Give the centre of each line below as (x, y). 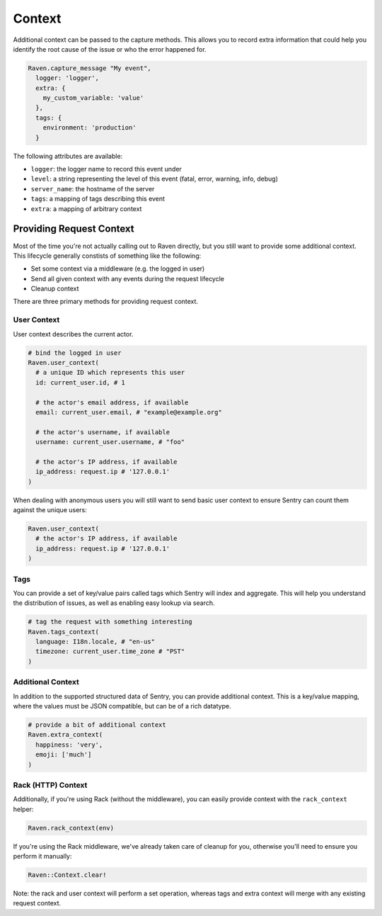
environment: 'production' (90, 128)
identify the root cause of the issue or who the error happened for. (110, 49)
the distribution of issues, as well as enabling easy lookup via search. (114, 603)
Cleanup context (55, 289)
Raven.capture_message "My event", (89, 68)
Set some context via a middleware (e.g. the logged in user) (118, 268)
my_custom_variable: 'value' (93, 98)
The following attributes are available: (68, 156)
